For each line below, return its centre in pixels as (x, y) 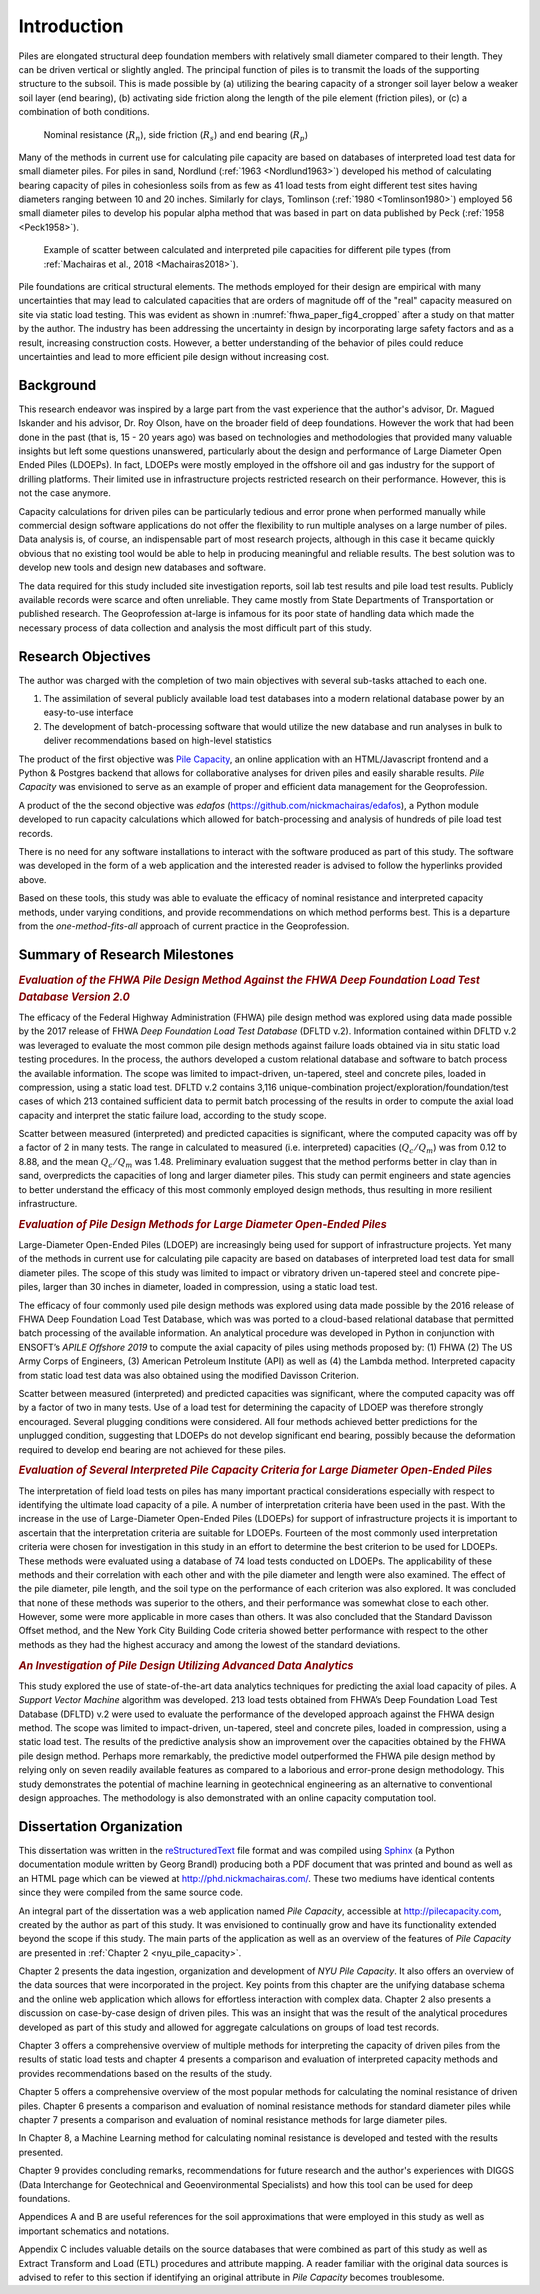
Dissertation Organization (101, 1826)
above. (32, 879)
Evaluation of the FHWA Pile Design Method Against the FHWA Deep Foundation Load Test (249, 980)
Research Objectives (84, 656)
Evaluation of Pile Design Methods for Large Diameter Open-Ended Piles (202, 1224)
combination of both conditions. (84, 112)
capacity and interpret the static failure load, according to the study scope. (172, 1115)
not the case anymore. (65, 493)
